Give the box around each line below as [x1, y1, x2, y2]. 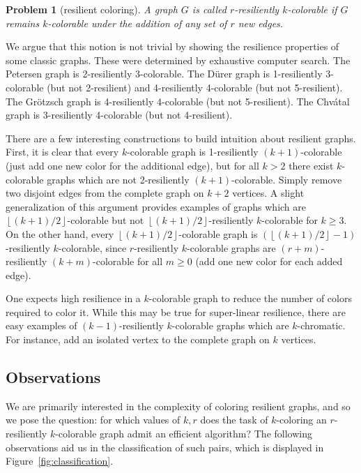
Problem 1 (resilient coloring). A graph [6, 2, 178, 16]
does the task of [200, 412, 268, 427]
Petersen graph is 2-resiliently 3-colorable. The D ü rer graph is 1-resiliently [6, 66, 323, 81]
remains [6, 15, 40, 30]
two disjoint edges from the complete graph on [6, 186, 204, 200]
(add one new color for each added [195, 254, 343, 269]
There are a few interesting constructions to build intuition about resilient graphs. [6, 130, 356, 145]
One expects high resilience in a [6, 291, 141, 306]
